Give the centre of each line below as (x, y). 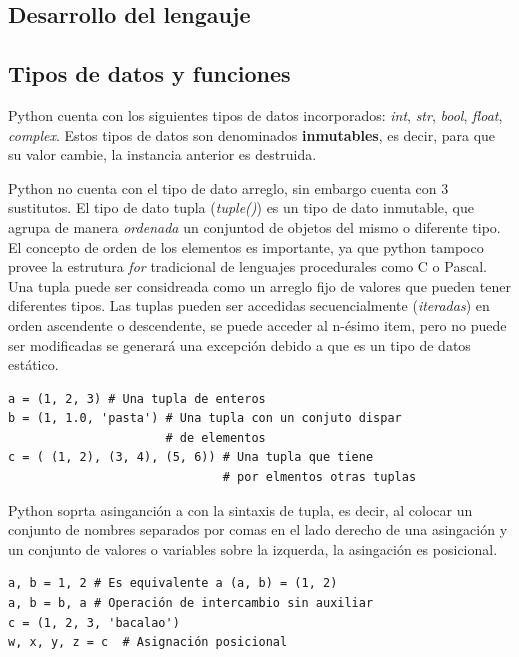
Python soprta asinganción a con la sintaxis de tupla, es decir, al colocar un (240, 509)
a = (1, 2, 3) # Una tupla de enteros (137, 398)
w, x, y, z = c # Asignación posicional (148, 642)
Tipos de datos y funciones (149, 73)
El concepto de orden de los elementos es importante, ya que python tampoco (246, 246)
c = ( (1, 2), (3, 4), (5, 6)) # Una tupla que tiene (191, 457)
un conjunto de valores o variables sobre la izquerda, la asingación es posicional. (253, 548)
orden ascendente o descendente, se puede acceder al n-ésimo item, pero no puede (257, 324)
